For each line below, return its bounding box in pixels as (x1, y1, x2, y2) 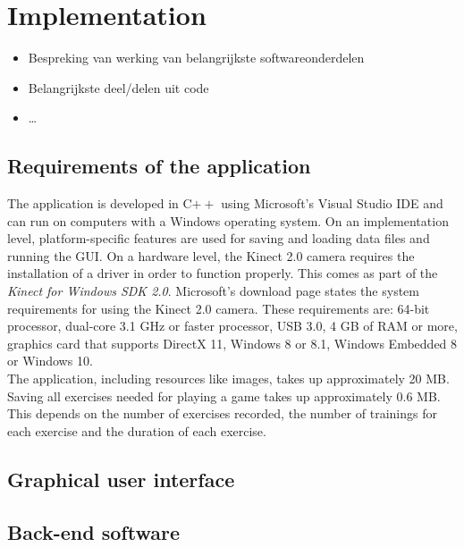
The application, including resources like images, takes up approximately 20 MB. (7, 369, 450, 388)
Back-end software (7, 518, 180, 545)
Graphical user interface (7, 465, 235, 492)
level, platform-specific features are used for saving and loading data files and (7, 229, 430, 248)
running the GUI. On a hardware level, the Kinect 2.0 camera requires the (7, 246, 415, 265)
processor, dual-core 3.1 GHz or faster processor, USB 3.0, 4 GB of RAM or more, (7, 316, 458, 335)
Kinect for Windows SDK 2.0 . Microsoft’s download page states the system (7, 282, 419, 300)
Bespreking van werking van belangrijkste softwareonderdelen (28, 48, 365, 67)
